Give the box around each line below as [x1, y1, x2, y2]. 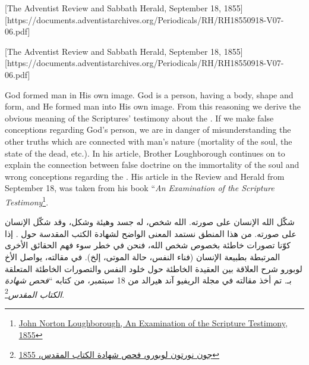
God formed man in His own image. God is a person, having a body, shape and [5, 88, 294, 101]
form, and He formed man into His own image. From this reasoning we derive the [5, 100, 301, 113]
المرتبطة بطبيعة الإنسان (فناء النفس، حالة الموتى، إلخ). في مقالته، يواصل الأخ [5, 250, 280, 263]
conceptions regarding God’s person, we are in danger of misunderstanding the [5, 123, 291, 136]
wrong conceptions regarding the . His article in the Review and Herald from [5, 170, 285, 182]
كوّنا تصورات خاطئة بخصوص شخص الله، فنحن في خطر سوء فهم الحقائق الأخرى [5, 239, 291, 251]
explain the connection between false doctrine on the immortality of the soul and [5, 158, 299, 171]
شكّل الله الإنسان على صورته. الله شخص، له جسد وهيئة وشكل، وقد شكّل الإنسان [5, 216, 295, 228]
